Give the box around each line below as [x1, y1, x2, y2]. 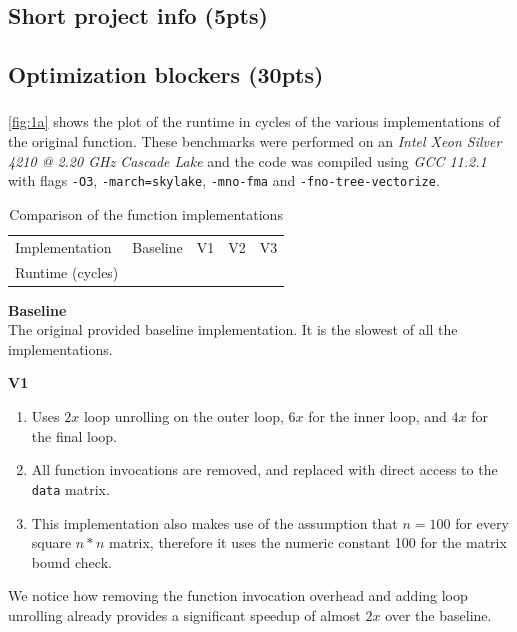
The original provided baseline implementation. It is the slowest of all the [8, 319, 458, 340]
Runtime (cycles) [15, 261, 119, 282]
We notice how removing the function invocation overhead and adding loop [8, 585, 468, 606]
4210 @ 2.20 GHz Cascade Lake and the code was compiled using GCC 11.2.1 [8, 150, 487, 171]
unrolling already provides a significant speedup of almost [8, 604, 361, 625]
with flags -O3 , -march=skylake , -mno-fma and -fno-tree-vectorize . [8, 170, 440, 191]
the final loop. [31, 425, 117, 446]
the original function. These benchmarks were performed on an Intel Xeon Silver [8, 131, 502, 152]
